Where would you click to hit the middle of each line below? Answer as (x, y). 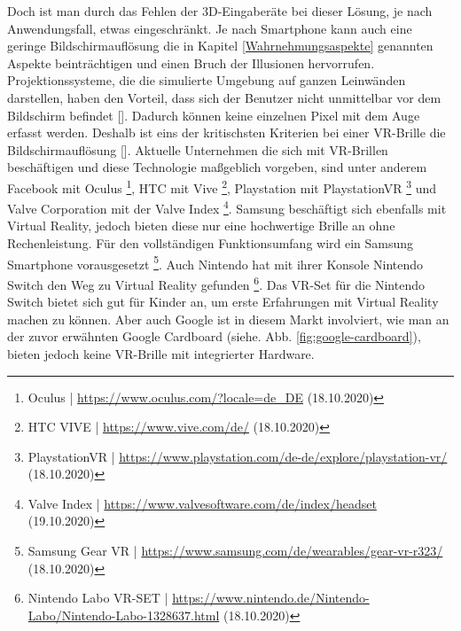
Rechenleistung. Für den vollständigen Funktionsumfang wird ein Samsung (211, 243)
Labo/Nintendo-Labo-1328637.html (124, 615)
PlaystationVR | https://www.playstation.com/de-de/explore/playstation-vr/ (238, 456)
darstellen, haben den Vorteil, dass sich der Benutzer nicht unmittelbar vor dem (224, 97)
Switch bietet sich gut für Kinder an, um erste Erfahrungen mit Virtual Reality (223, 302)
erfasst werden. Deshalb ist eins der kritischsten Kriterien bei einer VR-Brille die (227, 132)
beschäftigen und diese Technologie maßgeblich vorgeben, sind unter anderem (217, 167)
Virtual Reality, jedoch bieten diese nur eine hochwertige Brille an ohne (201, 226)
